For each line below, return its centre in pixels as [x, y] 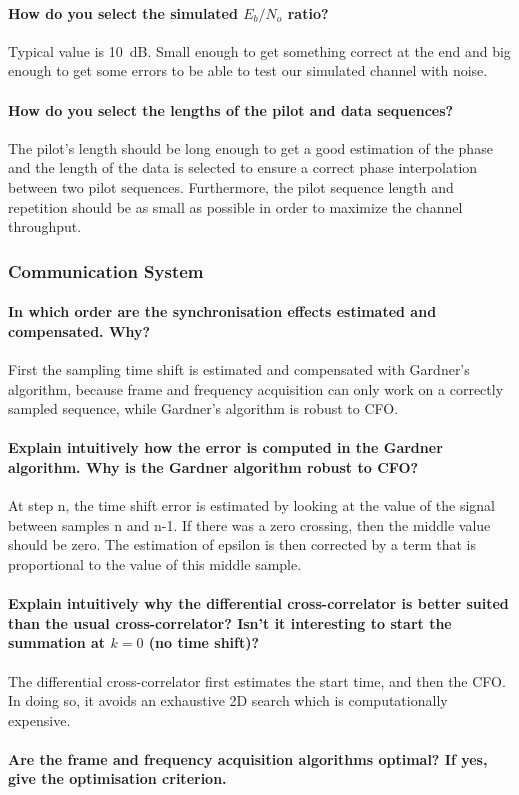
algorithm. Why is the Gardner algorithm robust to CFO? [213, 466]
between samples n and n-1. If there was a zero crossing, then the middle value [249, 524]
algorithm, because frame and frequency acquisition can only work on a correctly [256, 388]
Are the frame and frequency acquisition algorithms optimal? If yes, [248, 758]
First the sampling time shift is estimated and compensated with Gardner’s [239, 368]
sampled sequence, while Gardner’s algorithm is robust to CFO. [203, 408]
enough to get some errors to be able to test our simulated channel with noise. [248, 70]
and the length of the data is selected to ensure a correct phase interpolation [243, 167]
